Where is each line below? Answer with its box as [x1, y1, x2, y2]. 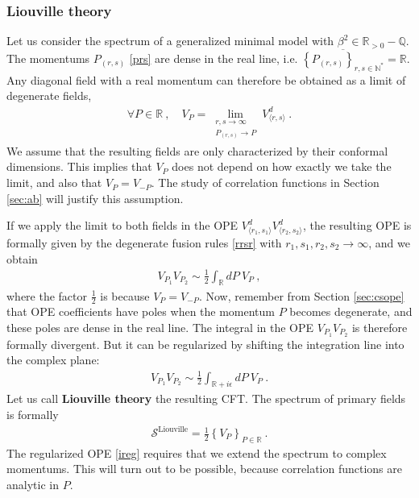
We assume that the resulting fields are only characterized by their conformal [6, 142, 388, 159]
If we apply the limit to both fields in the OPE [6, 217, 239, 234]
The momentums [6, 50, 90, 67]
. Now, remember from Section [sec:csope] [198, 287, 404, 304]
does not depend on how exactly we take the [172, 158, 392, 175]
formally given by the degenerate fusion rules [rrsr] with [6, 234, 282, 251]
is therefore [351, 318, 408, 335]
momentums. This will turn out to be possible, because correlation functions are [6, 460, 403, 477]
